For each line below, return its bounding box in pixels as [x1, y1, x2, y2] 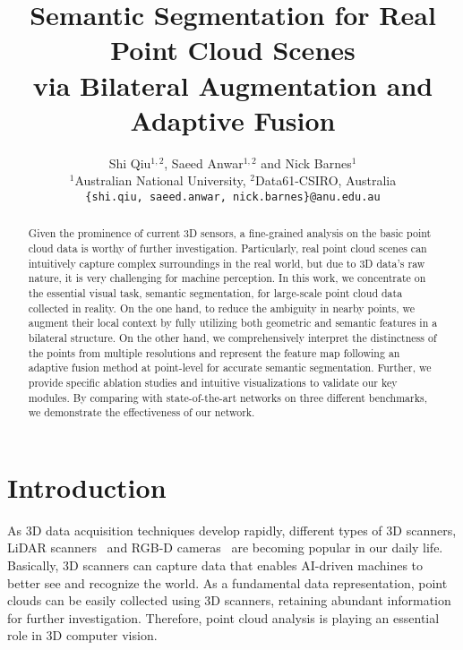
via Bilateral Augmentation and [32, 66, 433, 103]
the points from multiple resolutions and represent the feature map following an [28, 345, 400, 360]
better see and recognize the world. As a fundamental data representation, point [7, 573, 448, 592]
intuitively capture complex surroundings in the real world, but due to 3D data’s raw [28, 255, 425, 270]
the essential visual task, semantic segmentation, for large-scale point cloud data [28, 285, 403, 300]
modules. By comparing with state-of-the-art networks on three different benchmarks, [28, 389, 427, 405]
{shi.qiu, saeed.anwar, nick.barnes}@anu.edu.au [85, 190, 381, 203]
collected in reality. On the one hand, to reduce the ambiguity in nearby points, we [28, 300, 416, 315]
